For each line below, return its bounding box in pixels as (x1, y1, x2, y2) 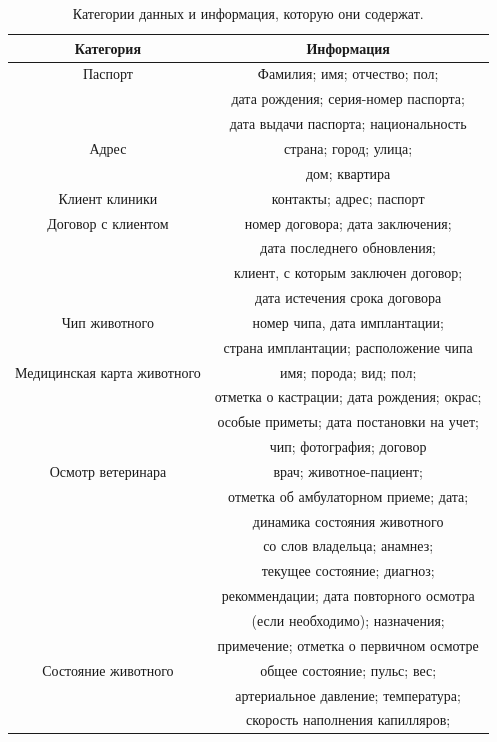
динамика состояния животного (252, 510, 444, 531)
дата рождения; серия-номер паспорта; (231, 88, 465, 109)
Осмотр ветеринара (49, 460, 167, 481)
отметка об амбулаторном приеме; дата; (228, 485, 469, 506)
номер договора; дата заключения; (244, 212, 452, 233)
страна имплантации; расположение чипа (223, 336, 473, 357)
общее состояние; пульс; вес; (260, 659, 437, 680)
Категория (74, 37, 141, 58)
